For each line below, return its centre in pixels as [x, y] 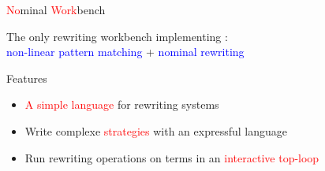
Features [27, 78]
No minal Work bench [56, 9]
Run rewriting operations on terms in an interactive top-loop [172, 157]
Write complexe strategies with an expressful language [156, 130]
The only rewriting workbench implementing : [117, 36]
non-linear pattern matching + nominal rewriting [125, 52]
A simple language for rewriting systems [122, 104]
